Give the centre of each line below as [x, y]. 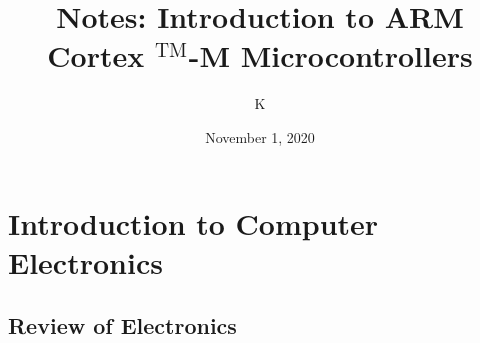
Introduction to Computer [193, 222]
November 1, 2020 [260, 136]
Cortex [96, 55]
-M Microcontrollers [330, 55]
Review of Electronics [122, 325]
